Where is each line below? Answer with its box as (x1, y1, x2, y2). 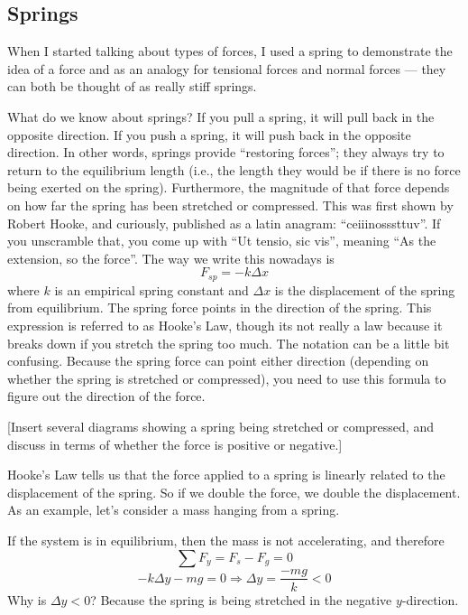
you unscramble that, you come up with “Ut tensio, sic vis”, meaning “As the (7, 231, 436, 250)
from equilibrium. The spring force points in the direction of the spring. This (7, 298, 432, 317)
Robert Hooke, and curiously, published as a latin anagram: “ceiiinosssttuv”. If (7, 213, 441, 232)
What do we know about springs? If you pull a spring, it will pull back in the (7, 107, 435, 126)
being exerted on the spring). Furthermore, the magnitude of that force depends (7, 178, 450, 197)
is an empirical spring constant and (54, 280, 249, 299)
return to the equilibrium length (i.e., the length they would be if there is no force (7, 160, 461, 179)
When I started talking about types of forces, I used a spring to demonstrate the (7, 42, 453, 61)
